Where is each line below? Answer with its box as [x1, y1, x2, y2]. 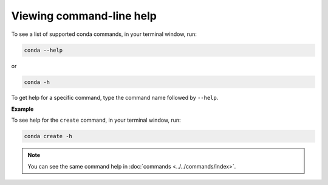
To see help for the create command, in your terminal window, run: [11, 116, 182, 124]
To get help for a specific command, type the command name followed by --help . [11, 94, 219, 102]
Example [11, 105, 34, 113]
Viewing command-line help [11, 9, 157, 23]
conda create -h [24, 133, 73, 140]
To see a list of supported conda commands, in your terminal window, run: [11, 30, 197, 38]
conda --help [24, 46, 63, 54]
